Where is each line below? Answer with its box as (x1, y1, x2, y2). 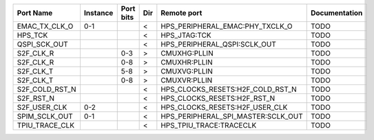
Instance (83, 8, 114, 17)
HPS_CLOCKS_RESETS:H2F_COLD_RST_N (160, 84, 298, 94)
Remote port (160, 8, 202, 17)
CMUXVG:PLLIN (160, 67, 214, 75)
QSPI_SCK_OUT (17, 40, 68, 49)
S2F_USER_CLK (17, 103, 67, 112)
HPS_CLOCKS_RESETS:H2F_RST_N (160, 93, 276, 103)
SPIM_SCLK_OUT (17, 112, 74, 121)
